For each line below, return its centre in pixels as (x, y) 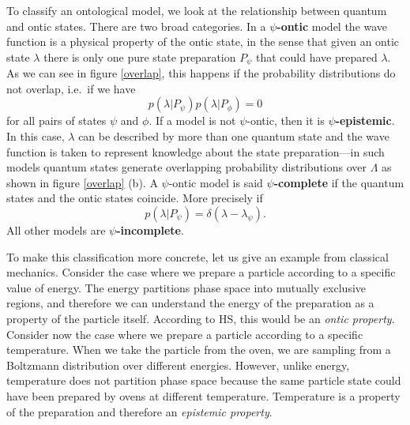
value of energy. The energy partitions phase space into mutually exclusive (186, 287)
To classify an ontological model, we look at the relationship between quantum (197, 10)
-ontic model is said (216, 182)
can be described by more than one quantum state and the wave (234, 136)
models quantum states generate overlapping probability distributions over (187, 167)
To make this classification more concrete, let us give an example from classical (197, 256)
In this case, (36, 136)
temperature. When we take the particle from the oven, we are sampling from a (199, 350)
